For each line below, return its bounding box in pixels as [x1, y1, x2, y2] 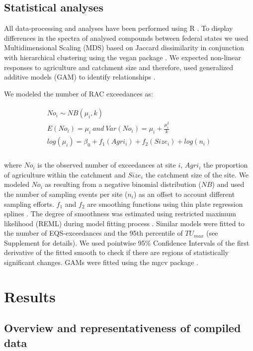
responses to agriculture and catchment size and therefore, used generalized [4, 62, 234, 72]
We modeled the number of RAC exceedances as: [4, 88, 153, 98]
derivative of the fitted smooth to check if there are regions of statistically [4, 247, 229, 258]
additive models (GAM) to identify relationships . [4, 72, 156, 82]
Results [4, 286, 56, 306]
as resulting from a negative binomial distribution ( [45, 179, 201, 189]
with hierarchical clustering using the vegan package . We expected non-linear [4, 52, 241, 62]
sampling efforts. [4, 198, 54, 209]
